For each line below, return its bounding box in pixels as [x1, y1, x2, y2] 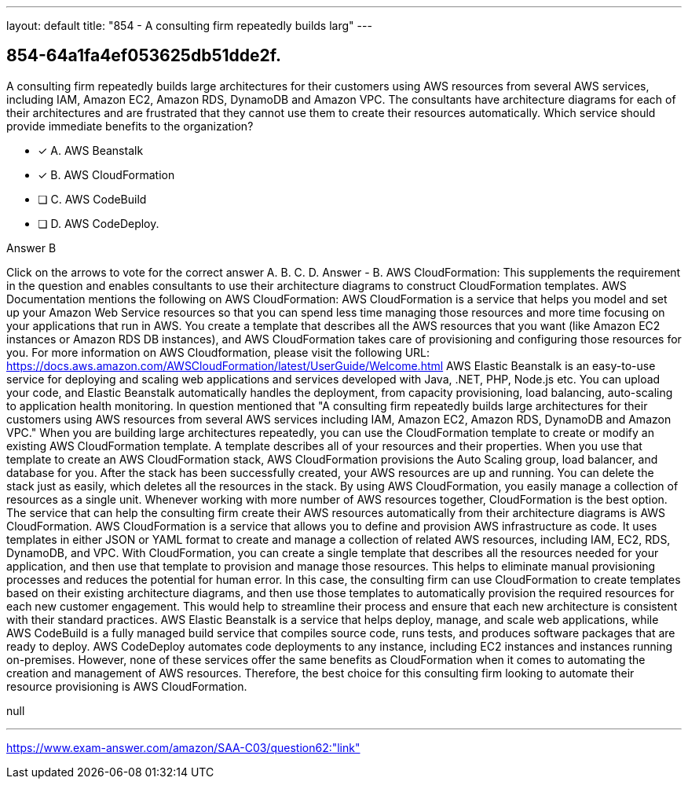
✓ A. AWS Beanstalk [38, 143, 144, 157]
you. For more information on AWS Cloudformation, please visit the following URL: [6, 345, 430, 359]
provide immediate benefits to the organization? [6, 119, 254, 133]
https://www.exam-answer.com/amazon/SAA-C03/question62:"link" [6, 740, 360, 754]
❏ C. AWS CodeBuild [38, 192, 147, 206]
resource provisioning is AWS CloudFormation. [6, 679, 247, 693]
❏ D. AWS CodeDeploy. [38, 216, 159, 230]
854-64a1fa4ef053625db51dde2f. [6, 46, 281, 66]
